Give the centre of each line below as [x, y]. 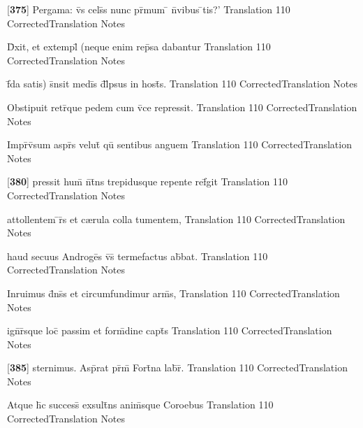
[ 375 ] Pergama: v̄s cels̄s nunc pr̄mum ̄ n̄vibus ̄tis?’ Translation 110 [149, 9]
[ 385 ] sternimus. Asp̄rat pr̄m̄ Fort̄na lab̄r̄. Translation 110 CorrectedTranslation [177, 368]
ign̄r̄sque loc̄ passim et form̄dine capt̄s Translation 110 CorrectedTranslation [170, 330]
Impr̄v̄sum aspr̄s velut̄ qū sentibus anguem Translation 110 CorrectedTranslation [179, 144]
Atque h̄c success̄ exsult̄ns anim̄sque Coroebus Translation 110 [140, 405]
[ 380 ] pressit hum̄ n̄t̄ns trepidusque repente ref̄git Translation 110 [148, 181]
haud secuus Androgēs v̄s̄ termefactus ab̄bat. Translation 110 [138, 256]
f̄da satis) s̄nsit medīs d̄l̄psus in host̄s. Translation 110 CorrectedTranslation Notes [183, 84]
